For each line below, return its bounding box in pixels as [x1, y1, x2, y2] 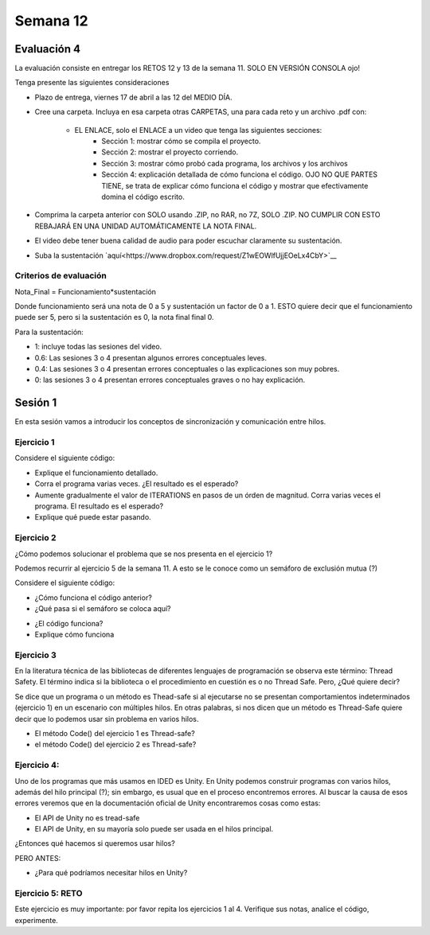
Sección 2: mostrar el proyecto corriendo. [101, 147, 239, 157]
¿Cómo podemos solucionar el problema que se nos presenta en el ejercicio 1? [14, 549, 273, 559]
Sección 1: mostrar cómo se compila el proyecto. [101, 136, 261, 146]
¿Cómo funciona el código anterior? [34, 593, 153, 602]
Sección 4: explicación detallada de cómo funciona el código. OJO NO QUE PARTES [101, 169, 378, 179]
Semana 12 [14, 12, 88, 29]
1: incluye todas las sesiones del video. [34, 342, 162, 352]
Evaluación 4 [14, 42, 81, 56]
